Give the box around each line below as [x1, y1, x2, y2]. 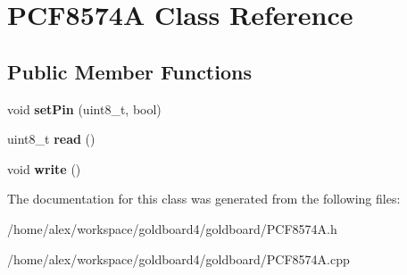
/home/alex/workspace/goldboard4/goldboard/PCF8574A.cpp [7, 249, 350, 268]
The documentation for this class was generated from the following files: [7, 189, 401, 208]
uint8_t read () [7, 129, 96, 148]
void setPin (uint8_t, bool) [7, 99, 162, 118]
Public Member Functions [7, 57, 252, 85]
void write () [7, 159, 81, 178]
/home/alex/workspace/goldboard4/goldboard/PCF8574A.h [7, 219, 337, 237]
